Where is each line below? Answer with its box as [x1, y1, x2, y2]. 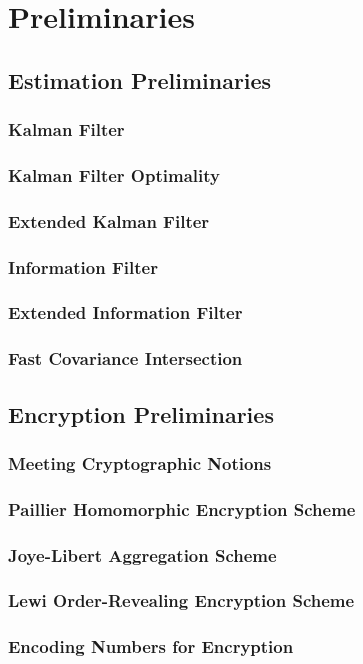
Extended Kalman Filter [8, 208, 210, 233]
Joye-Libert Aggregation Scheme [8, 542, 277, 567]
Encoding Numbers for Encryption [8, 634, 294, 659]
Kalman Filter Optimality [8, 162, 220, 187]
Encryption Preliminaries [8, 398, 274, 429]
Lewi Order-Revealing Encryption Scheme [8, 588, 355, 613]
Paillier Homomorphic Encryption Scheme [8, 496, 356, 521]
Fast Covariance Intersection [8, 346, 243, 371]
